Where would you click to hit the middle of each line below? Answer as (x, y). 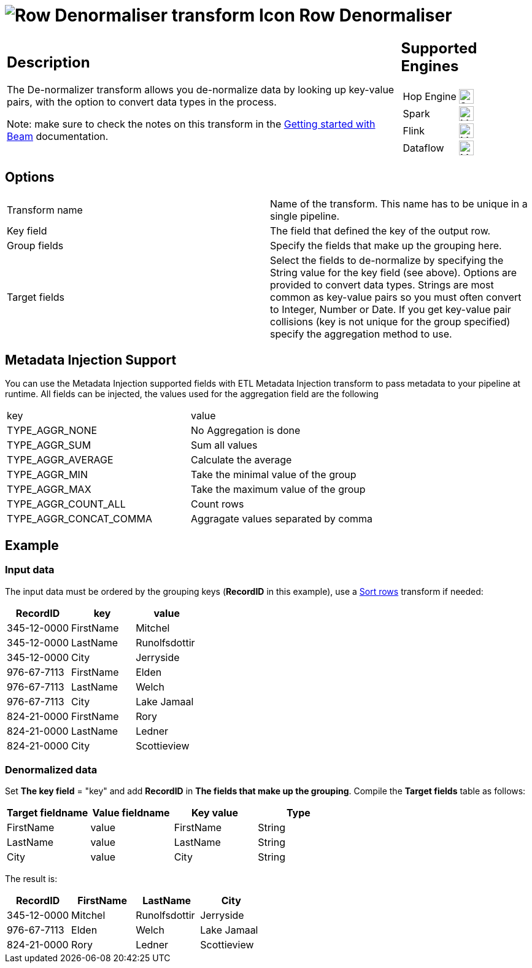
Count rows (218, 504)
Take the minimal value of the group (274, 475)
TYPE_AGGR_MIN (47, 475)
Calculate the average (241, 460)
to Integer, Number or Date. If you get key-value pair (391, 309)
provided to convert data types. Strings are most (382, 285)
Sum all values (224, 445)
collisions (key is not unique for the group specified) (390, 321)
